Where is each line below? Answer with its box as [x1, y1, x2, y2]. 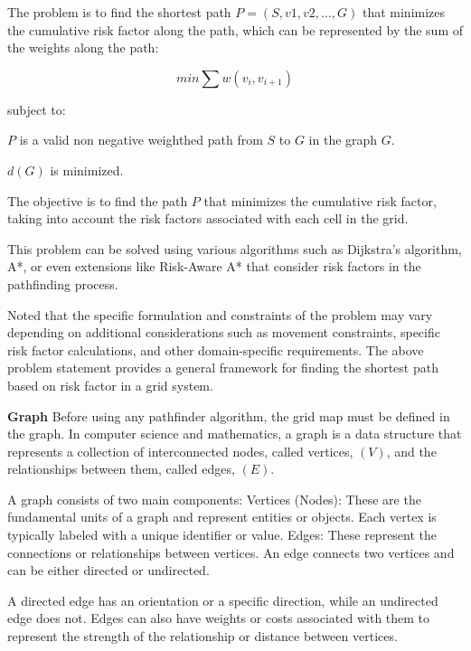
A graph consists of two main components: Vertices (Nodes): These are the [7, 489, 421, 508]
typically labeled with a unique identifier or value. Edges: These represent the [7, 525, 438, 544]
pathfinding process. [7, 274, 118, 293]
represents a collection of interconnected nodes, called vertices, [7, 441, 353, 460]
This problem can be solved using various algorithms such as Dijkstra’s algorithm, [7, 239, 462, 258]
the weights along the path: [7, 38, 159, 57]
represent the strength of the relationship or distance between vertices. [7, 627, 398, 646]
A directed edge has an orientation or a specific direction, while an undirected [7, 590, 438, 609]
